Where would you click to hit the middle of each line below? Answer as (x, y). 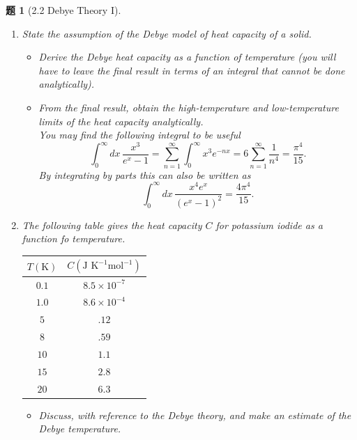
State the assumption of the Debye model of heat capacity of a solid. (167, 33)
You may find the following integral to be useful (139, 135)
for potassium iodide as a (269, 225)
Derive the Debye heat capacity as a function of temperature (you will (187, 57)
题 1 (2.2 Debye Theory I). (63, 10)
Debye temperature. (80, 429)
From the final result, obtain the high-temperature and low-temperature (189, 107)
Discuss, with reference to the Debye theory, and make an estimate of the (195, 415)
